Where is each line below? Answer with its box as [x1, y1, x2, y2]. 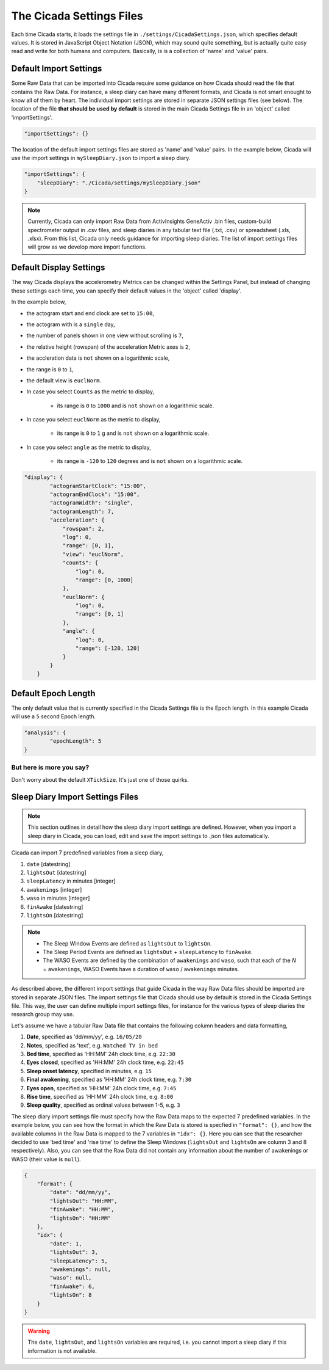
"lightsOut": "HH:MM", [49, 1197, 118, 1204]
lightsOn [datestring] [26, 911, 83, 919]
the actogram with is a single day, [26, 321, 115, 328]
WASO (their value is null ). [11, 1155, 82, 1163]
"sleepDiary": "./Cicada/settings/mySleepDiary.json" [37, 179, 201, 186]
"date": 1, [49, 1240, 82, 1247]
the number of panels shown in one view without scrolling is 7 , [26, 332, 184, 339]
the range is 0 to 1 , [26, 365, 74, 373]
